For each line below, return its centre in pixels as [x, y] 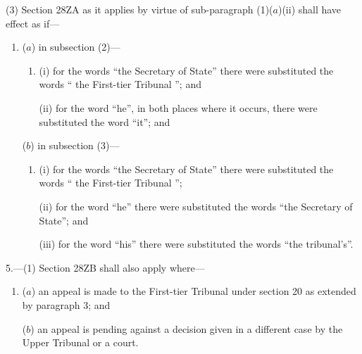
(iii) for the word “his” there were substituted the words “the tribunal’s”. [196, 244]
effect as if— [33, 23]
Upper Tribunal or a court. [80, 342]
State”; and [64, 220]
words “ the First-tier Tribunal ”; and [120, 84]
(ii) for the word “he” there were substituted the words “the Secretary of [196, 206]
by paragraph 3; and [66, 304]
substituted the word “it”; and [105, 121]
